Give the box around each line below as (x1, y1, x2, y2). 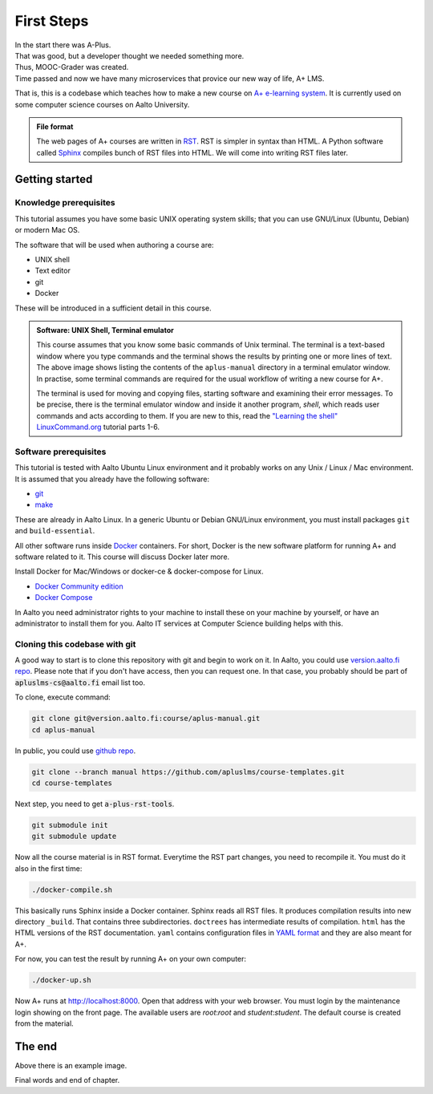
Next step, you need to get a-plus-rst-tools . (14, 799, 175, 808)
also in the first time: (14, 863, 83, 873)
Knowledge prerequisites (14, 197, 115, 209)
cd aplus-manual (31, 725, 96, 734)
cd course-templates (31, 778, 112, 788)
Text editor (34, 265, 71, 276)
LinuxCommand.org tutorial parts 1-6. (36, 422, 160, 432)
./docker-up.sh (31, 975, 91, 985)
